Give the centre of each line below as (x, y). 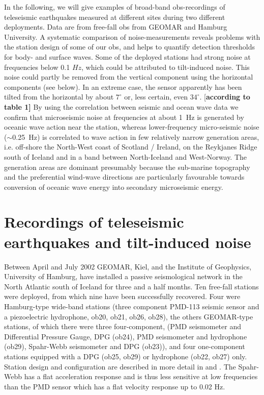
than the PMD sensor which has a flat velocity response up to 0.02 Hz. (115, 386)
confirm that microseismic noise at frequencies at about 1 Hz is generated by (124, 117)
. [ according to (225, 97)
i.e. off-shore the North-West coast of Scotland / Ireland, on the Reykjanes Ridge (131, 147)
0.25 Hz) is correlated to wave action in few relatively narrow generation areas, (136, 137)
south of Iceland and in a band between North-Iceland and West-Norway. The (126, 156)
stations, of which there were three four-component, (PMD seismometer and (123, 326)
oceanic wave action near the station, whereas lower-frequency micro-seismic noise (132, 127)
